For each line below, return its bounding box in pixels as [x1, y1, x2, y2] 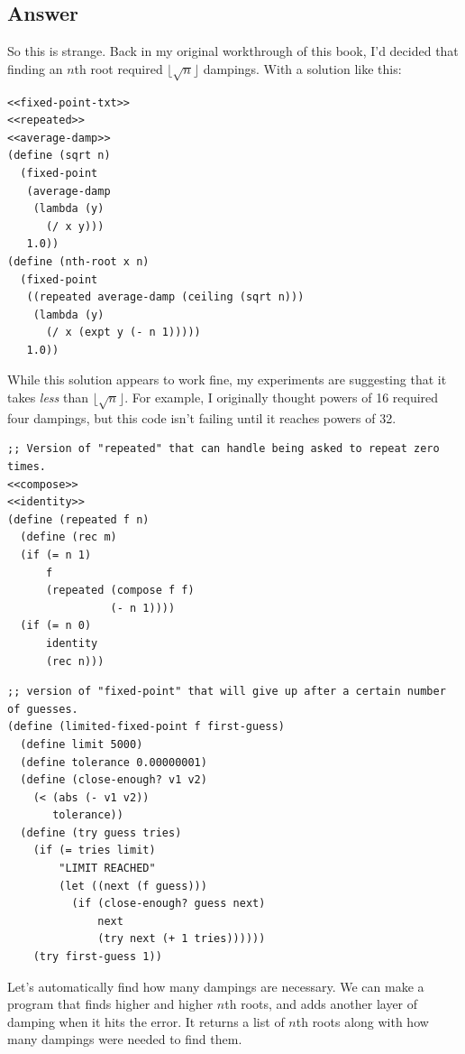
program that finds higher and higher [7, 994, 214, 1013]
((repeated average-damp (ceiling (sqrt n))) [26, 291, 305, 304]
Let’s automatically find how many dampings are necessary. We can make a [7, 976, 424, 995]
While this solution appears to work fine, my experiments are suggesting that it [7, 370, 447, 389]
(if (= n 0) [20, 619, 92, 633]
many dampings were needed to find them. [7, 1030, 242, 1049]
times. [7, 460, 46, 474]
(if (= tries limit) [32, 844, 156, 857]
